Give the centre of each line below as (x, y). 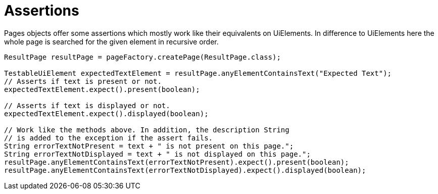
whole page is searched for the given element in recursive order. (111, 41)
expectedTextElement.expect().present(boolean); (102, 89)
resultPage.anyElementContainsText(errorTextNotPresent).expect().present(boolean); (177, 162)
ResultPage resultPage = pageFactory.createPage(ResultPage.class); (142, 57)
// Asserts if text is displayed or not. (87, 105)
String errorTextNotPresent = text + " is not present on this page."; (149, 146)
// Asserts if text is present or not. (83, 81)
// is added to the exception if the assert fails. (109, 138)
